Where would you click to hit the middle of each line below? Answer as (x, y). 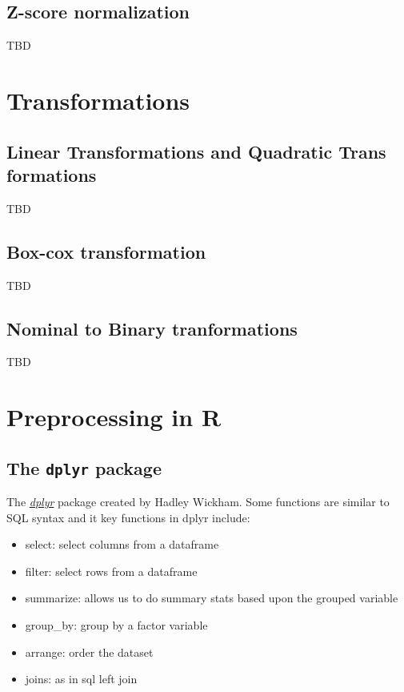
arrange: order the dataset (89, 652)
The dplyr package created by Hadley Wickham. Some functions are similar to (198, 502)
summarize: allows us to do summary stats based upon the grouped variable (212, 598)
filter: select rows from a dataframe (111, 571)
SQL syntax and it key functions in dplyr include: (128, 517)
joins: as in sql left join (81, 679)
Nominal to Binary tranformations (152, 328)
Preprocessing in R (114, 417)
